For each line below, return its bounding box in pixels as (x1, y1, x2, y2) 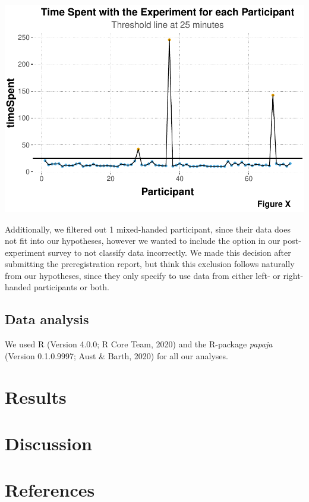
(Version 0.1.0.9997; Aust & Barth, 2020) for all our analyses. (5, 349, 228, 362)
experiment (5, 246, 46, 258)
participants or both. (34, 281, 109, 293)
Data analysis (5, 310, 89, 328)
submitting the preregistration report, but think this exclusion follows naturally (5, 258, 295, 270)
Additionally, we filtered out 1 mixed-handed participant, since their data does (5, 222, 291, 235)
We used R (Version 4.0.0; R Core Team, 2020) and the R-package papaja (5, 338, 273, 350)
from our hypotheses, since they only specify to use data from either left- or (5, 269, 280, 281)
